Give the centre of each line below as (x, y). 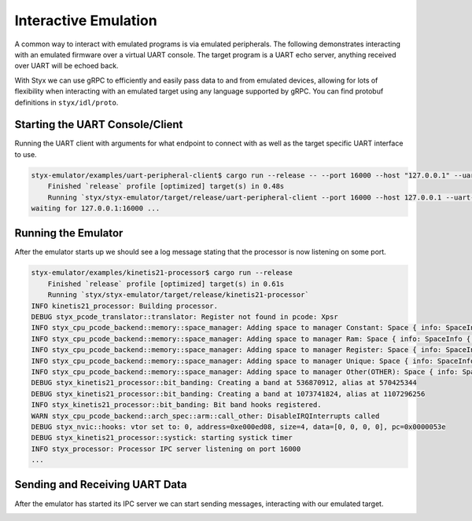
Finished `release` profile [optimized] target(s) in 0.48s (166, 186)
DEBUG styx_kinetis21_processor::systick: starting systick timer (162, 438)
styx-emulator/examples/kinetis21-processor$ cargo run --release (162, 273)
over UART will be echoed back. (66, 66)
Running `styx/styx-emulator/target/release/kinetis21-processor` (179, 295)
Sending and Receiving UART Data (101, 484)
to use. (26, 154)
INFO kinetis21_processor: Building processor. (124, 306)
